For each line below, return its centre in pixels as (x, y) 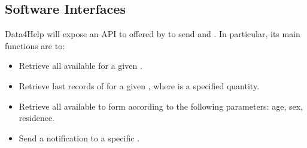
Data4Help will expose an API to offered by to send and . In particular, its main (153, 34)
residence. (37, 118)
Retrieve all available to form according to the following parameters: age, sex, (161, 106)
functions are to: (35, 45)
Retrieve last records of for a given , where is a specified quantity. (139, 85)
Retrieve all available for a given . (80, 66)
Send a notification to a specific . (79, 138)
